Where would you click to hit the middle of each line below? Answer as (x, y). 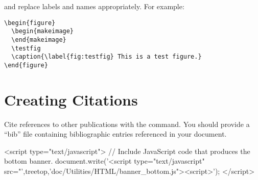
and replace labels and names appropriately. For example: (94, 6)
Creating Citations (71, 99)
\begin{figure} (30, 23)
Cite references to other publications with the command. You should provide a (127, 124)
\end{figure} (26, 65)
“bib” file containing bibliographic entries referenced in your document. (115, 134)
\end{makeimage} (39, 40)
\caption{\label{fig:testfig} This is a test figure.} (107, 57)
